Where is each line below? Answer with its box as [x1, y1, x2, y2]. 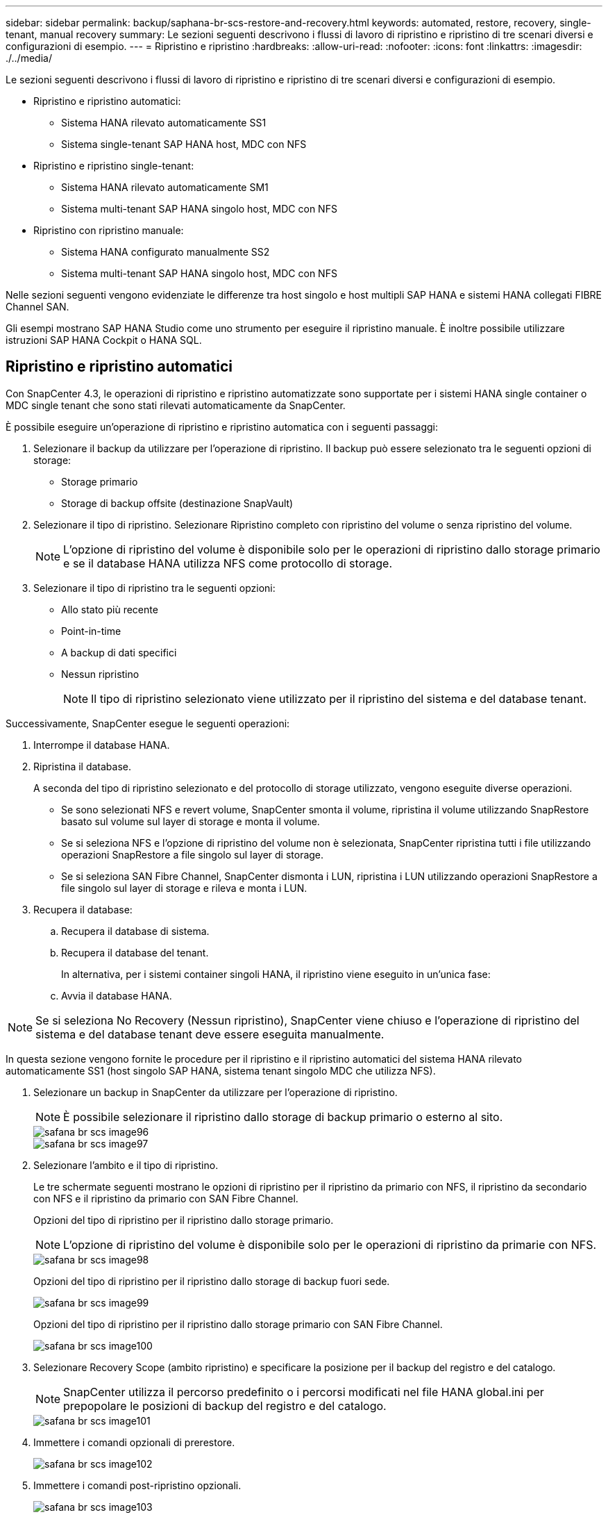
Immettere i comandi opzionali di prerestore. [33, 1436, 235, 1448]
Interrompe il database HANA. [33, 738, 170, 751]
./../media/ [6, 52, 52, 64]
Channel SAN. [6, 301, 69, 313]
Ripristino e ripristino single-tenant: [33, 160, 194, 172]
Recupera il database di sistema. [61, 925, 210, 937]
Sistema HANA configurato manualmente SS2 [61, 246, 270, 258]
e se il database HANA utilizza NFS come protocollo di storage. [63, 556, 392, 570]
